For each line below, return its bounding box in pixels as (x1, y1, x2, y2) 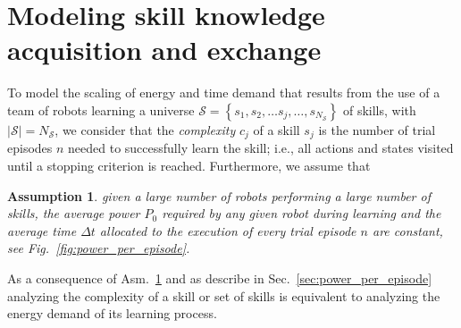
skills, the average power (7, 204, 140, 223)
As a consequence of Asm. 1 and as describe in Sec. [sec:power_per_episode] (7, 268, 432, 287)
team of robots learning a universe (7, 100, 195, 119)
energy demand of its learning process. (7, 304, 217, 323)
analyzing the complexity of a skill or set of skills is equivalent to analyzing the (7, 286, 440, 305)
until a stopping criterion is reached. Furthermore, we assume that (7, 156, 371, 174)
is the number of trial (318, 120, 436, 139)
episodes (7, 139, 53, 157)
